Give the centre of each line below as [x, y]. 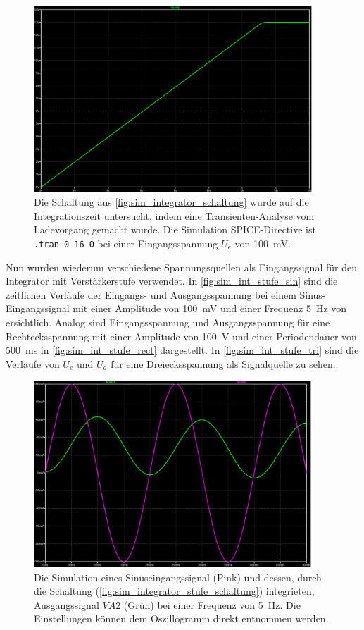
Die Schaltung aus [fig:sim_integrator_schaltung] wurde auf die [171, 202]
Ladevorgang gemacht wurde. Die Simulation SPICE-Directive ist [175, 229]
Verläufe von [33, 363]
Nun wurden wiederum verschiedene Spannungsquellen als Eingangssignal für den [181, 267]
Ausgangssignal [67, 604]
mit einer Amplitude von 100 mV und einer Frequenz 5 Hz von [210, 308]
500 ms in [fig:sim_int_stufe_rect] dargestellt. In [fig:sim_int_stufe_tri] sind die [182, 350]
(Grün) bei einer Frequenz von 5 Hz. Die [212, 604]
